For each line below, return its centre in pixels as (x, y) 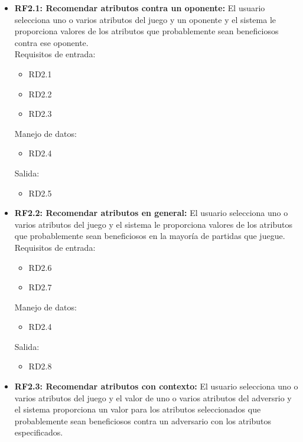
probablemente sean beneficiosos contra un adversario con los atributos (143, 420)
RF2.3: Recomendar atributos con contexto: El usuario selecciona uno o (156, 386)
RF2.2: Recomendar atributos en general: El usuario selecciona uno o (151, 213)
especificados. (39, 432)
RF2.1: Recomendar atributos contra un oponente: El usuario (140, 8)
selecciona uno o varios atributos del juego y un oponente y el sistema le (145, 19)
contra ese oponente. (51, 42)
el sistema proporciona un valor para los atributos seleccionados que (138, 409)
